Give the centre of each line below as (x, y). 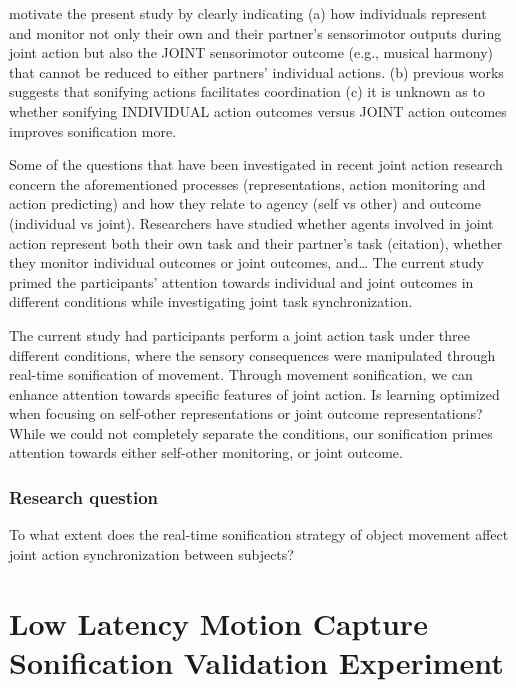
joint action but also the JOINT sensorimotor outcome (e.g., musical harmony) (251, 52)
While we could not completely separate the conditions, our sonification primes (251, 432)
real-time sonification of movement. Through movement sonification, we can (241, 374)
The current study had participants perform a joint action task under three (239, 334)
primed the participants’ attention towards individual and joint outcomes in (241, 281)
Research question (84, 496)
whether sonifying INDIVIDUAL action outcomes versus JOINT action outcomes (258, 110)
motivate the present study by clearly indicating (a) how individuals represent (248, 13)
